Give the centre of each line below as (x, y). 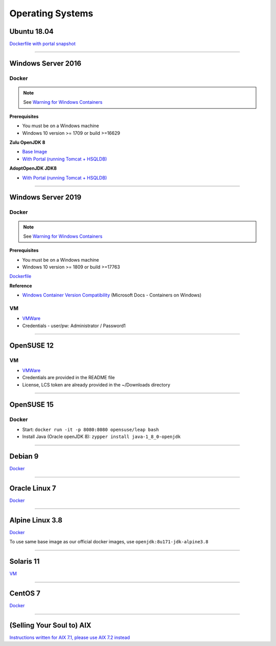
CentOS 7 (25, 594)
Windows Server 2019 (45, 198)
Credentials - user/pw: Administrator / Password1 (74, 326)
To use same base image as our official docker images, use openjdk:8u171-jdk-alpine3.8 (109, 542)
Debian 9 (24, 457)
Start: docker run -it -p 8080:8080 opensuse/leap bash (91, 429)
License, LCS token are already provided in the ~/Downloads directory (96, 385)
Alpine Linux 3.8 (36, 520)
